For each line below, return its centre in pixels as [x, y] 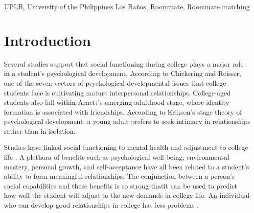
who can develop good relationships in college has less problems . [101, 205]
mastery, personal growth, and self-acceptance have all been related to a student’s [127, 166]
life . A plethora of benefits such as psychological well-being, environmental [117, 157]
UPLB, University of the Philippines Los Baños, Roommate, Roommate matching [127, 6]
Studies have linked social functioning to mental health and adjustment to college [126, 147]
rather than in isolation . [40, 130]
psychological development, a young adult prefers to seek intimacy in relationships [127, 121]
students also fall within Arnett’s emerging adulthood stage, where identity [117, 102]
